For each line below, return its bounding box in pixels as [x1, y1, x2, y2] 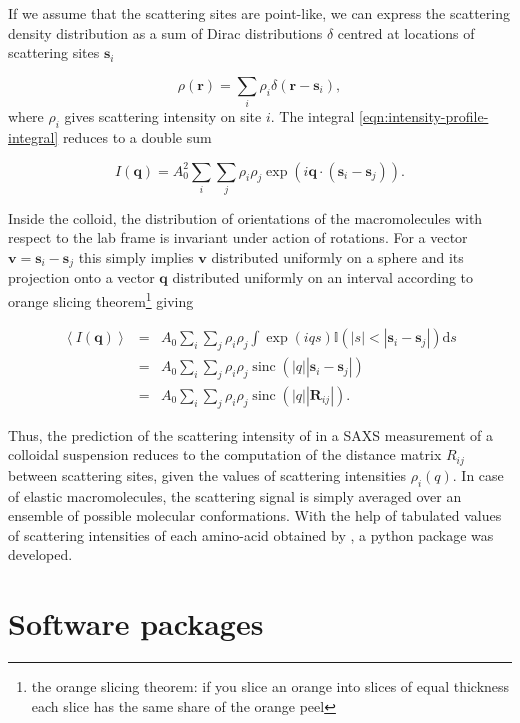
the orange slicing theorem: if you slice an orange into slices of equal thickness [31, 676, 510, 697]
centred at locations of [337, 22, 475, 43]
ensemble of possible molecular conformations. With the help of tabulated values [8, 505, 502, 526]
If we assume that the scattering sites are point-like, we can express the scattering [8, 3, 510, 23]
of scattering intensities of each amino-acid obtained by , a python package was [8, 524, 494, 545]
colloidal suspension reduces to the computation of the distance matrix [8, 444, 442, 465]
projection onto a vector [8, 267, 155, 288]
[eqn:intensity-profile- [359, 106, 489, 127]
